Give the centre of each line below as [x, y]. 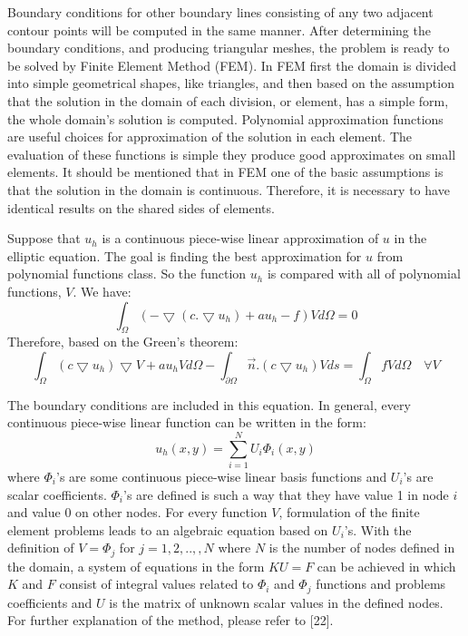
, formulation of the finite [349, 512]
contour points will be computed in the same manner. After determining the [219, 29]
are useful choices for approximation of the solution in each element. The [210, 137]
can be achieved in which [386, 566]
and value [34, 512]
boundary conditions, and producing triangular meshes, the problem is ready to [229, 48]
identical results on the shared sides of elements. [141, 207]
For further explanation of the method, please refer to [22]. [171, 620]
